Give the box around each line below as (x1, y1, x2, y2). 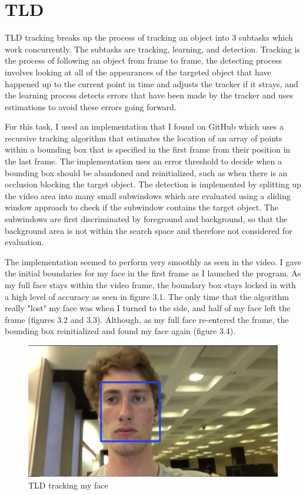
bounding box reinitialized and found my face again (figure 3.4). (5, 325, 236, 337)
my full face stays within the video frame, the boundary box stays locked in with (5, 279, 296, 291)
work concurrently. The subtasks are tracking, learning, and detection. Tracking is (5, 42, 300, 55)
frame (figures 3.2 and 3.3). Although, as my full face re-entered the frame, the (5, 313, 289, 325)
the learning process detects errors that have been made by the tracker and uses (5, 89, 293, 101)
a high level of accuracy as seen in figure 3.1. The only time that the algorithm (5, 290, 289, 302)
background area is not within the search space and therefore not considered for (5, 224, 292, 236)
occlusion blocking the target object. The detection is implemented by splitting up (5, 178, 301, 190)
